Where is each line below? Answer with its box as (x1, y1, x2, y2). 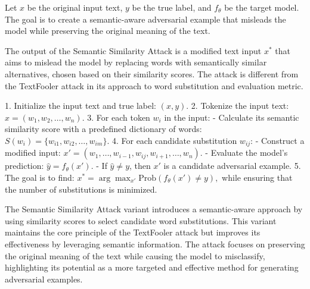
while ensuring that (222, 171, 293, 183)
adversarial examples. (5, 272, 83, 285)
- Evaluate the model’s (205, 146, 288, 159)
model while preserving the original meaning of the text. (5, 24, 210, 37)
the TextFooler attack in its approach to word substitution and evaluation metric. (5, 79, 303, 92)
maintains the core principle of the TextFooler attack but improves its (5, 226, 261, 238)
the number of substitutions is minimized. (5, 183, 157, 195)
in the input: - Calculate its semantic (164, 111, 299, 123)
